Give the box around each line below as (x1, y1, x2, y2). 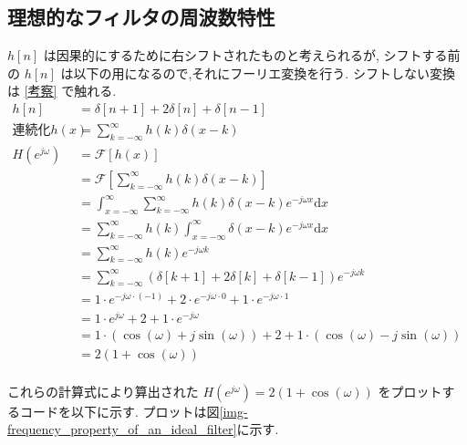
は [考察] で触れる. (7, 81, 117, 100)
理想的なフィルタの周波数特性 (7, 3, 275, 31)
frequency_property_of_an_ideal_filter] (7, 419, 237, 439)
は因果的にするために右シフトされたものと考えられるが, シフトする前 (43, 46, 461, 65)
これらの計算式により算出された (7, 381, 199, 400)
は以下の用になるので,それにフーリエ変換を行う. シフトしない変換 (60, 63, 455, 82)
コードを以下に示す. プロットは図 (19, 401, 220, 420)
